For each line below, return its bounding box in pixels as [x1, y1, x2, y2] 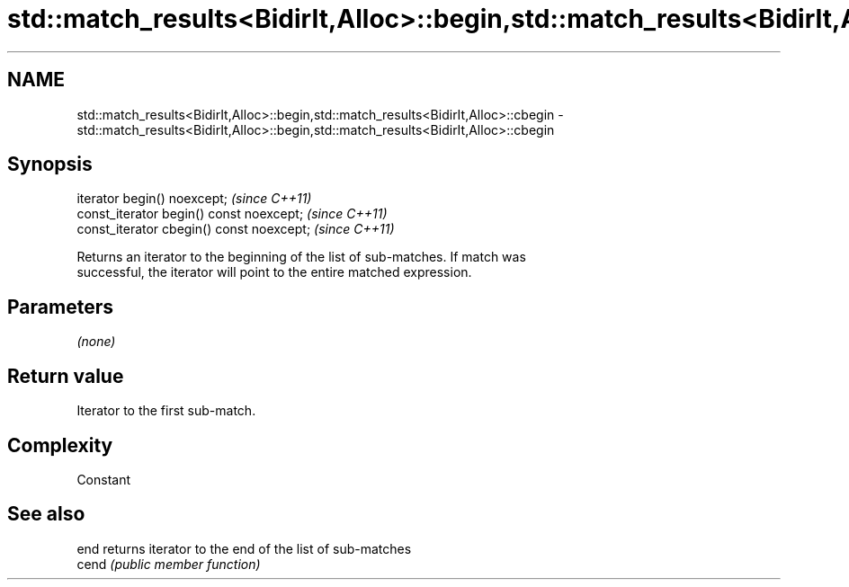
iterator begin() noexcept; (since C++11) [76, 191, 312, 207]
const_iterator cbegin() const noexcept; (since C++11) [76, 221, 395, 237]
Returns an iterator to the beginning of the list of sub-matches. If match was [76, 249, 526, 265]
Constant [76, 471, 131, 487]
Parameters [7, 295, 113, 318]
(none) [76, 334, 116, 350]
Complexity [7, 433, 113, 457]
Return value [7, 364, 124, 387]
